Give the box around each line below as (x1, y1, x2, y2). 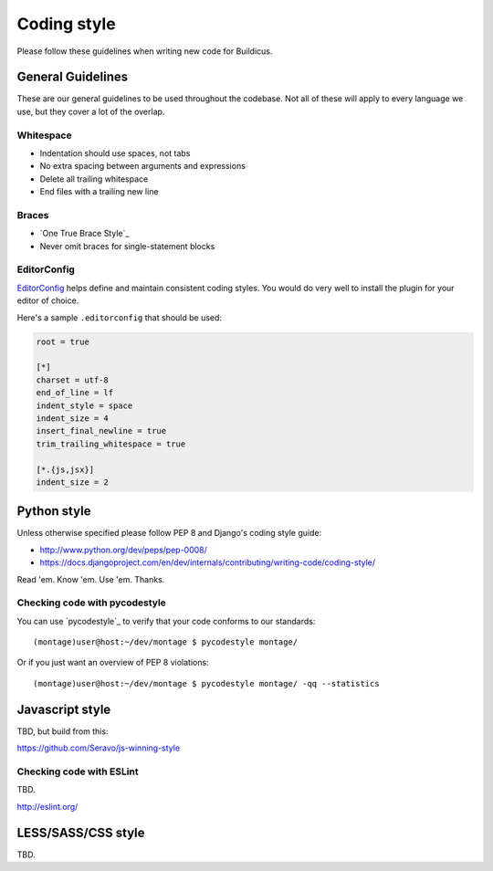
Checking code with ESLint (16, 765, 139, 778)
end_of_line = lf (36, 388, 114, 398)
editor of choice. (16, 295, 79, 306)
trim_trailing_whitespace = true (36, 438, 186, 449)
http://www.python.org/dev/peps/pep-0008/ (39, 544, 207, 555)
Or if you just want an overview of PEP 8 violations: (16, 657, 209, 668)
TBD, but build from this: (16, 726, 109, 737)
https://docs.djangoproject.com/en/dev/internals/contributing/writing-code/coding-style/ (39, 557, 376, 568)
